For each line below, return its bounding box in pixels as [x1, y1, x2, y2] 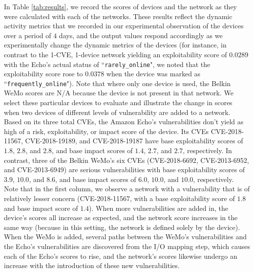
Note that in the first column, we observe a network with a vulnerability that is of [4, 183, 250, 194]
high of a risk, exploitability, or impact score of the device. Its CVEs [4, 126, 209, 136]
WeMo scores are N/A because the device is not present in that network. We [4, 88, 233, 98]
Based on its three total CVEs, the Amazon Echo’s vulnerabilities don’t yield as [4, 116, 244, 127]
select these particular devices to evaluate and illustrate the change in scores [4, 97, 233, 108]
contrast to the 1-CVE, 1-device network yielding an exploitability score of [4, 49, 227, 59]
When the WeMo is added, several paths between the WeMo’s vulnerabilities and [4, 231, 247, 242]
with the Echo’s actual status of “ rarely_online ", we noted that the [4, 59, 211, 69]
